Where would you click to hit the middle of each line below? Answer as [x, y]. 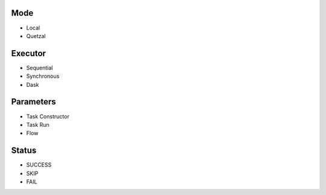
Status [24, 151]
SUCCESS [39, 165]
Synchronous [43, 76]
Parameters [34, 102]
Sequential [40, 68]
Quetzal [36, 36]
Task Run [38, 124]
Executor [29, 53]
